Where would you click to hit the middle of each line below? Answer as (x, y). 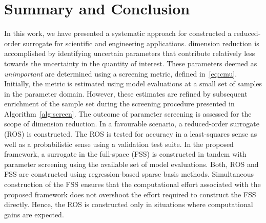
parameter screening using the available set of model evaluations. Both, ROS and (131, 164)
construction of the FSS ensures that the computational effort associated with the (132, 184)
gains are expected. (34, 214)
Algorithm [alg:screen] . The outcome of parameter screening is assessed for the (128, 113)
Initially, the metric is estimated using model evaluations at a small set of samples (133, 83)
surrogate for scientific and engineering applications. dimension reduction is (141, 43)
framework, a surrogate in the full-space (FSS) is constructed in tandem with (125, 154)
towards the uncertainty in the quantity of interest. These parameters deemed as (131, 63)
